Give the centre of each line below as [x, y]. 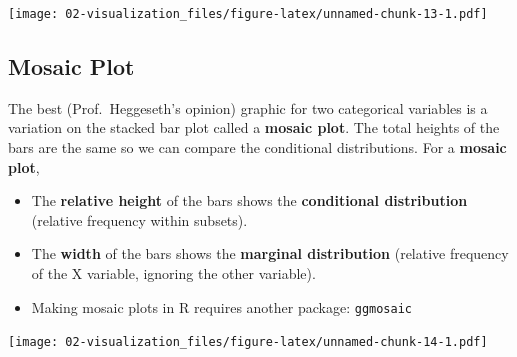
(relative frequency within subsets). [139, 219]
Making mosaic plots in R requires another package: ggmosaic [222, 306]
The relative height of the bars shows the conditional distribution [249, 200]
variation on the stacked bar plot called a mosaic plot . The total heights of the [254, 127]
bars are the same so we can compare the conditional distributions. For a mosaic [257, 147]
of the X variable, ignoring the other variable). [173, 273]
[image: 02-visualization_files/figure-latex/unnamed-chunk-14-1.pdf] [248, 342]
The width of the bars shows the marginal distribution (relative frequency [270, 253]
